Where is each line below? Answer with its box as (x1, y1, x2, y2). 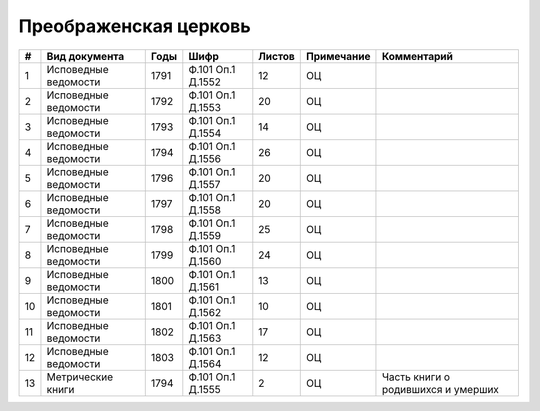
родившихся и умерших (381, 382, 500, 396)
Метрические (46, 370, 114, 384)
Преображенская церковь (18, 15, 251, 37)
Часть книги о (381, 370, 450, 384)
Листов (258, 49, 295, 63)
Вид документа (46, 49, 125, 63)
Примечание (306, 49, 371, 63)
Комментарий (381, 49, 454, 63)
